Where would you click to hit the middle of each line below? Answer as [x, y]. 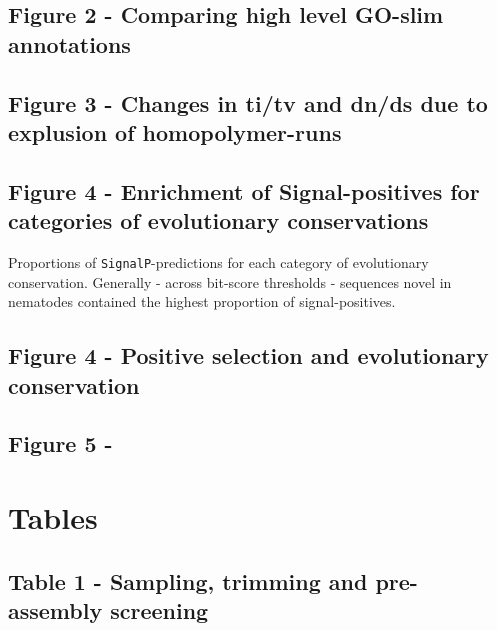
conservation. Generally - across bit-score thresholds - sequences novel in [230, 281]
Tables [53, 516]
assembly [55, 609]
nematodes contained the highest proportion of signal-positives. [202, 301]
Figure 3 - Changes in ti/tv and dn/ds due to [248, 102]
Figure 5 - [60, 443]
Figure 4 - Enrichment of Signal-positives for [244, 190]
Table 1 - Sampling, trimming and [188, 580]
